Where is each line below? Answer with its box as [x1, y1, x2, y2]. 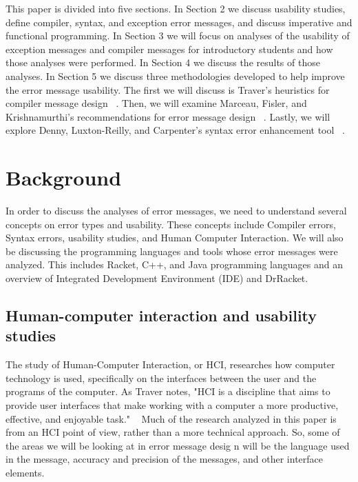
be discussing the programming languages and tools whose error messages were [6, 243, 338, 258]
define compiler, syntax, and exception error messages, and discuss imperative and [6, 14, 352, 29]
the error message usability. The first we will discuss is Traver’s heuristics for [6, 82, 330, 97]
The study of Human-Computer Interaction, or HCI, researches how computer [6, 357, 335, 372]
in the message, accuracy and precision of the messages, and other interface [6, 452, 324, 466]
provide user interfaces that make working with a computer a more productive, [6, 398, 339, 412]
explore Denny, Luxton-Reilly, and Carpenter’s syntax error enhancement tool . [6, 123, 345, 137]
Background [6, 163, 122, 192]
